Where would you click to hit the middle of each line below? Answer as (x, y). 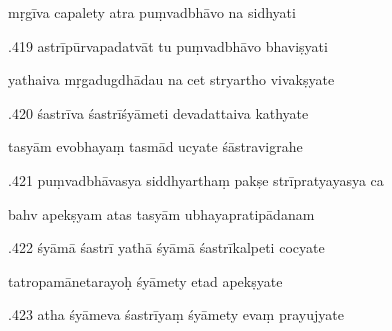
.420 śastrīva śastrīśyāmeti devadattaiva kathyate (158, 112)
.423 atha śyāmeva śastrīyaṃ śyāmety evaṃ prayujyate (176, 314)
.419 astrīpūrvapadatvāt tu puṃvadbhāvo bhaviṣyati (168, 45)
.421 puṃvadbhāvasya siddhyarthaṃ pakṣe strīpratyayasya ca (196, 179)
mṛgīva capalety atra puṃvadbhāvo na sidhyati (152, 12)
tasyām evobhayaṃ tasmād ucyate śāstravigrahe (155, 146)
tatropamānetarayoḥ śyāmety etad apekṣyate (145, 280)
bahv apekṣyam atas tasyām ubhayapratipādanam (161, 213)
